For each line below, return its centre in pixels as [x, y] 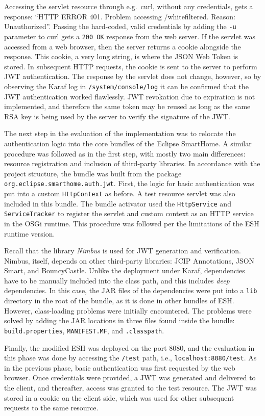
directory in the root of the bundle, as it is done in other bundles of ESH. [119, 301]
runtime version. [30, 233]
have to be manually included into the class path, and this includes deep [117, 280]
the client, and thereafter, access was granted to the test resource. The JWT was [130, 387]
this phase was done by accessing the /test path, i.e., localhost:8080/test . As [130, 358]
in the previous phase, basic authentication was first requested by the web [120, 367]
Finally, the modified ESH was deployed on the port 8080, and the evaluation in [129, 347]
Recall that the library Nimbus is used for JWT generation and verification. [123, 251]
